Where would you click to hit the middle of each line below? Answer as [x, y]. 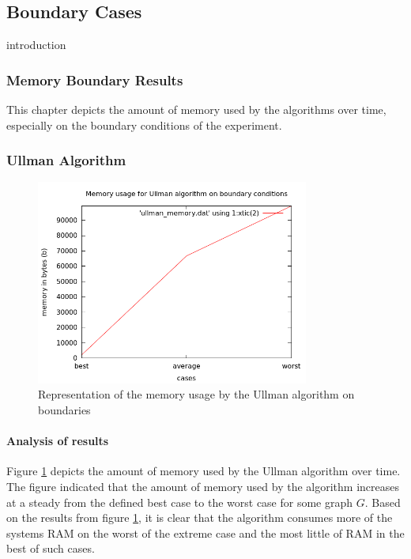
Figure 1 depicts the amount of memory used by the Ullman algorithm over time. [204, 471]
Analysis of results [58, 441]
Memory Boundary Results [95, 79]
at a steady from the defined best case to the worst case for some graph [180, 502]
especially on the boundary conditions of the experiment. [144, 125]
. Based [383, 502]
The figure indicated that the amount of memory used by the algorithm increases [203, 486]
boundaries [64, 410]
